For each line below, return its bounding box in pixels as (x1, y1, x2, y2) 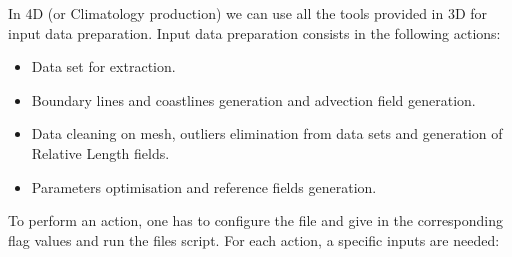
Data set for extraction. (31, 56, 176, 77)
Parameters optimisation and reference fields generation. (31, 176, 377, 197)
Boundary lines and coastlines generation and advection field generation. (31, 89, 476, 110)
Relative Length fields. (31, 142, 170, 163)
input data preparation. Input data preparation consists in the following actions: (8, 22, 501, 43)
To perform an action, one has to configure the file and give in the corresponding (8, 210, 504, 231)
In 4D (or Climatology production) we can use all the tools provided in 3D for (8, 3, 488, 23)
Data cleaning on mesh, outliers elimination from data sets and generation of (31, 123, 503, 144)
